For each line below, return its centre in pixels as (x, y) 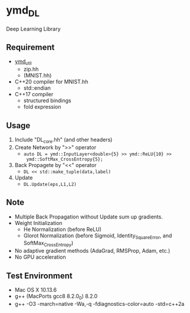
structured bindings (47, 100)
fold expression (42, 107)
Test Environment (39, 275)
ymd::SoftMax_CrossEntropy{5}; (65, 159)
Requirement (30, 47)
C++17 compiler (34, 94)
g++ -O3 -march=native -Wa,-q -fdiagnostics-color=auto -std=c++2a (99, 304)
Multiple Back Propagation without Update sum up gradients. (89, 217)
